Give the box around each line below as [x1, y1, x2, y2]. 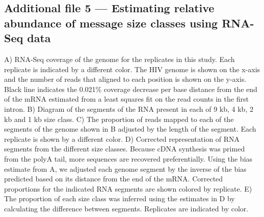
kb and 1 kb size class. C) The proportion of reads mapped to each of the [4, 113, 234, 124]
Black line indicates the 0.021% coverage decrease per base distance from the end [4, 83, 257, 94]
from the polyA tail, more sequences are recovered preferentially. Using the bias [4, 153, 253, 164]
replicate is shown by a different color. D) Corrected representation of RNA [4, 133, 240, 144]
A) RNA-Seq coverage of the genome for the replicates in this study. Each [4, 53, 235, 64]
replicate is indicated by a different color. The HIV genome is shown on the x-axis [4, 64, 260, 74]
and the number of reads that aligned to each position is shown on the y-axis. [4, 74, 247, 84]
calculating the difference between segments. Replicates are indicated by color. [4, 203, 249, 213]
